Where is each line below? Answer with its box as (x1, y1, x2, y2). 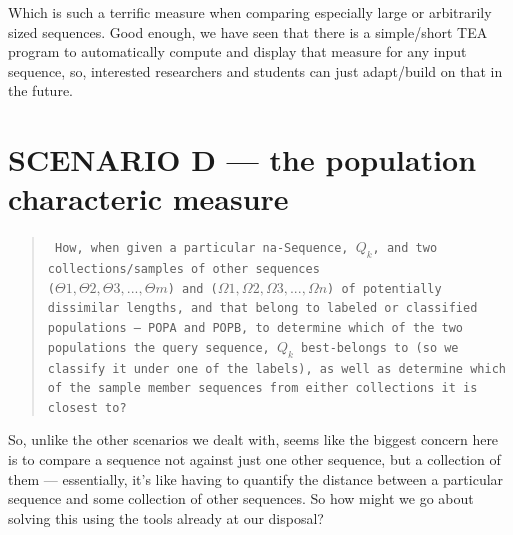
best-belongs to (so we (301, 340, 459, 355)
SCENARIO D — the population (8, 139, 477, 180)
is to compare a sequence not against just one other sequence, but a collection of (8, 449, 501, 470)
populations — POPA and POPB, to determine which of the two (47, 321, 464, 336)
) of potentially (327, 281, 442, 296)
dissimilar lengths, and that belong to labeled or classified (47, 301, 478, 316)
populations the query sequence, (47, 340, 270, 355)
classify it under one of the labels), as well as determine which (47, 361, 506, 376)
